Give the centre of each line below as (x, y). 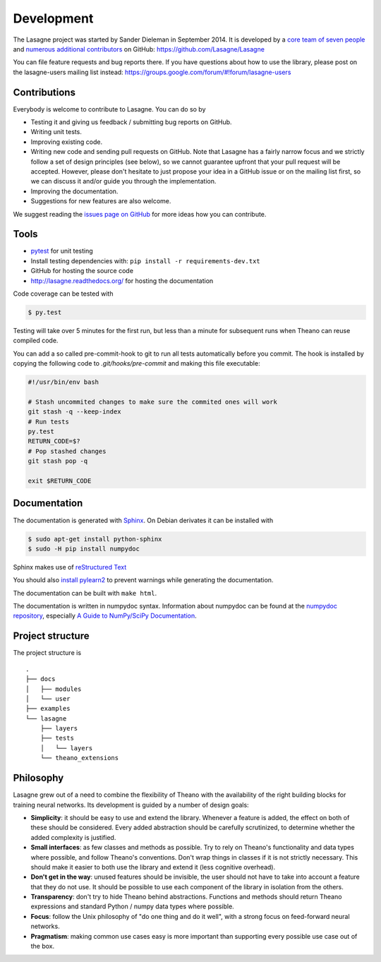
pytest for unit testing (62, 251)
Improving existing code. (67, 142)
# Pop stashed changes (67, 451)
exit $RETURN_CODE (60, 481)
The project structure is (47, 653)
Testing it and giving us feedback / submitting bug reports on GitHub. (131, 122)
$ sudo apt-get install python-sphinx (95, 539)
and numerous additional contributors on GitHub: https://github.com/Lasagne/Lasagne (139, 49)
